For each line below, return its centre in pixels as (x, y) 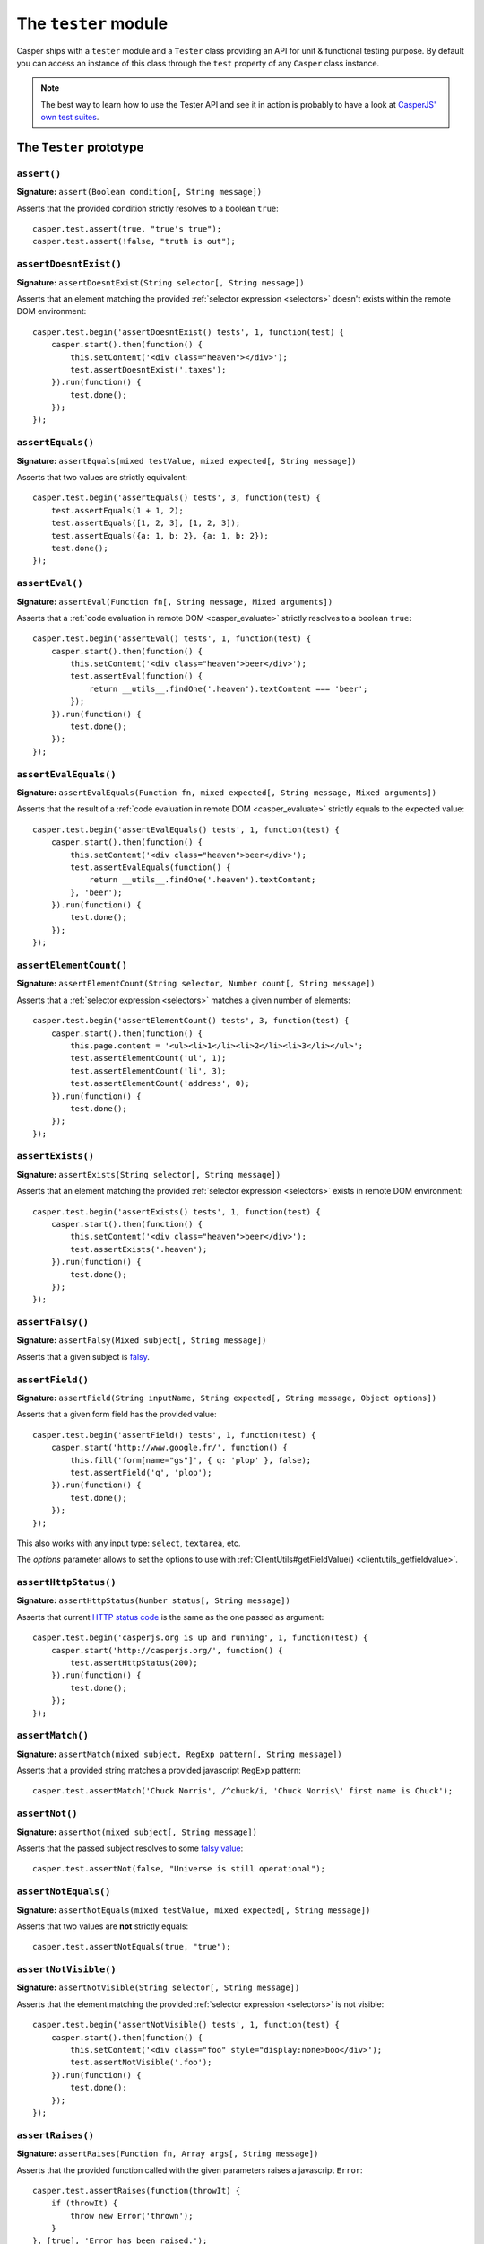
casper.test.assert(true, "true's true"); (127, 229)
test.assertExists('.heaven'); (139, 1249)
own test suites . (70, 118)
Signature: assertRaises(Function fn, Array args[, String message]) (168, 2153)
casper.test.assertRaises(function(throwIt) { (137, 2191)
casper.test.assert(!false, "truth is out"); (134, 241)
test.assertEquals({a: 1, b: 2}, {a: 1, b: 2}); (160, 535)
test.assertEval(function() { (137, 676)
